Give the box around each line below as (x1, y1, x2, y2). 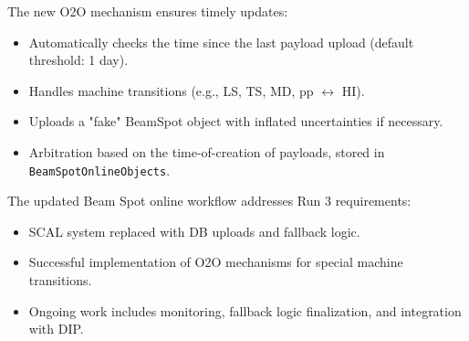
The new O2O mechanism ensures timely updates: (7, 2, 288, 20)
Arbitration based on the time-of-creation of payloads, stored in (28, 142, 385, 161)
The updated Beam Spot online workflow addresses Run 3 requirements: (7, 191, 412, 210)
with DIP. (28, 319, 84, 338)
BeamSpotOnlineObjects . (28, 160, 171, 179)
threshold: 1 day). (28, 50, 129, 69)
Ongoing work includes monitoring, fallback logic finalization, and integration (28, 301, 462, 320)
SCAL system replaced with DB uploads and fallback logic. (28, 221, 360, 240)
